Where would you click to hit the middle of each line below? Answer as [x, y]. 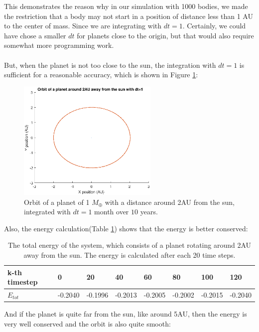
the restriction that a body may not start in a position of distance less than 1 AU [129, 16]
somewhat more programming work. [59, 45]
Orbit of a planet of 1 [57, 202]
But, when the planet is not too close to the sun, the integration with [110, 65]
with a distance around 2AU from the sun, [170, 202]
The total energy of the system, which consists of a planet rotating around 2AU [129, 245]
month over [112, 212]
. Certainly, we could [214, 26]
